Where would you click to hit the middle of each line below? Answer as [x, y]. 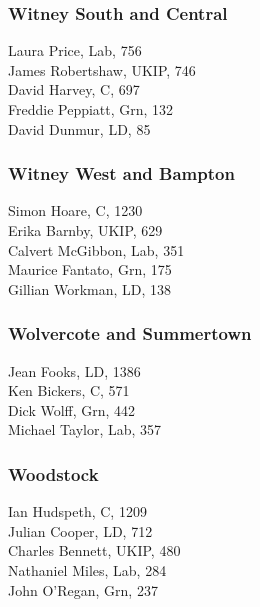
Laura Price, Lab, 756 [75, 50]
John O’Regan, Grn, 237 [83, 589]
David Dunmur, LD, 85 [79, 128]
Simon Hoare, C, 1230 [75, 210]
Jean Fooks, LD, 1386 [74, 370]
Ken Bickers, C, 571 [69, 390]
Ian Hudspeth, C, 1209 [77, 511]
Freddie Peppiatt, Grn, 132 [91, 109]
